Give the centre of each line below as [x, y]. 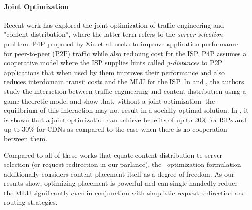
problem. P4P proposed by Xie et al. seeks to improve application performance [121, 43]
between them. [26, 138]
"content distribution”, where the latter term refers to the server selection [113, 34]
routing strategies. [31, 202]
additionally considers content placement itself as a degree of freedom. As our [119, 173]
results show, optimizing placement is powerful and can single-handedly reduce [121, 183]
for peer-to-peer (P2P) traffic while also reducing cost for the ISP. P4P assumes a [125, 53]
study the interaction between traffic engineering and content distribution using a [125, 91]
